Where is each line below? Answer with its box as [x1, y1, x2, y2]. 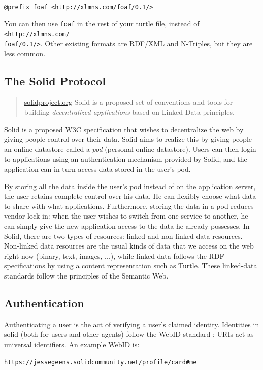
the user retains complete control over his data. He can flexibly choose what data [4, 191, 256, 201]
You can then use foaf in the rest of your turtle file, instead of [4, 18, 200, 28]
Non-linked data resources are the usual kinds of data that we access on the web [4, 240, 254, 251]
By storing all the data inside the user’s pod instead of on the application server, [4, 180, 256, 191]
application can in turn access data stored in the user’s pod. [4, 163, 191, 174]
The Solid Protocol [4, 73, 106, 88]
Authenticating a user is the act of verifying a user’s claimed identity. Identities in [4, 319, 259, 329]
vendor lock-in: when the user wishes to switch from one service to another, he [4, 210, 248, 221]
